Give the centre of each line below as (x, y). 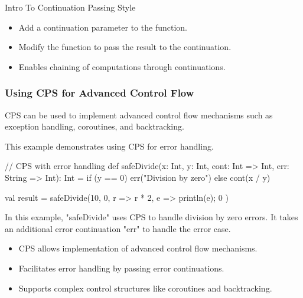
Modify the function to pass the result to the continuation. (125, 47)
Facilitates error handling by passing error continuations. (121, 268)
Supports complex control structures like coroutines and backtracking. (145, 288)
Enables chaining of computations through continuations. (122, 66)
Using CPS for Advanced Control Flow (100, 93)
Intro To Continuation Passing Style (70, 7)
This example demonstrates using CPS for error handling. (109, 146)
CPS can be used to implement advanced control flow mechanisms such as (139, 115)
